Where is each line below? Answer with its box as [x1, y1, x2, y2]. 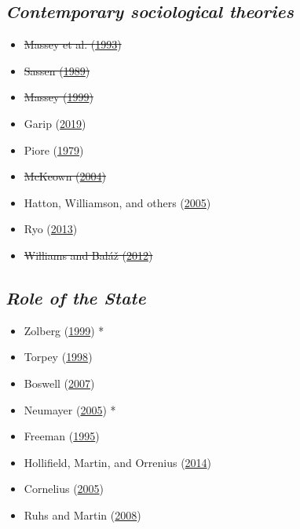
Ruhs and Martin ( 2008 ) [24, 506, 141, 523]
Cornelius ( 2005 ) [24, 480, 104, 497]
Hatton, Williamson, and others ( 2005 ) [24, 194, 211, 210]
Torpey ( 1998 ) [24, 348, 93, 365]
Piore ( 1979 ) [24, 141, 84, 158]
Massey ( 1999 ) [24, 89, 93, 105]
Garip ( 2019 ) [24, 115, 86, 131]
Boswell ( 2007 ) [24, 374, 95, 391]
